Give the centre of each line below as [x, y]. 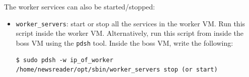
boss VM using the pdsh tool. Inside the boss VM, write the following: [124, 42]
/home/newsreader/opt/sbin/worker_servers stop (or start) [117, 70]
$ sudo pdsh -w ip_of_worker [65, 60]
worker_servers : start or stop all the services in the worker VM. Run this [131, 23]
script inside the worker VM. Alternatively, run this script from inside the [130, 33]
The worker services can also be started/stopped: [79, 6]
